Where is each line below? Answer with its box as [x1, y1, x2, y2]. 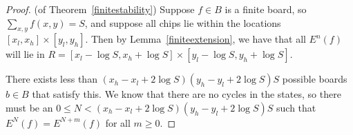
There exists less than [6, 72, 97, 86]
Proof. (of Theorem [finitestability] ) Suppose [6, 2, 195, 16]
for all [105, 115, 131, 129]
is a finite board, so [225, 2, 307, 16]
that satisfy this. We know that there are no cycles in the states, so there [32, 87, 341, 101]
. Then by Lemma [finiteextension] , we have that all [85, 32, 306, 46]
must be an [6, 100, 53, 114]
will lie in [6, 47, 45, 61]
